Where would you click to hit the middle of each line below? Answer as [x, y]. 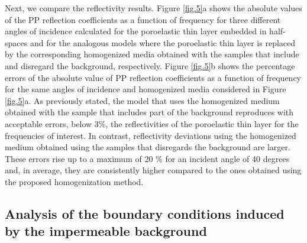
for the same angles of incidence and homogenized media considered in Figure [146, 89]
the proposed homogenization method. [74, 181]
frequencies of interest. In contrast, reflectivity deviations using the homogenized [151, 135]
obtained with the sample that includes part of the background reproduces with [149, 112]
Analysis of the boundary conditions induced [145, 213]
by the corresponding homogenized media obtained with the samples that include [152, 54]
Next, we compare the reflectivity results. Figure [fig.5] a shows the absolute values [153, 8]
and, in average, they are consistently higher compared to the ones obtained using [153, 170]
